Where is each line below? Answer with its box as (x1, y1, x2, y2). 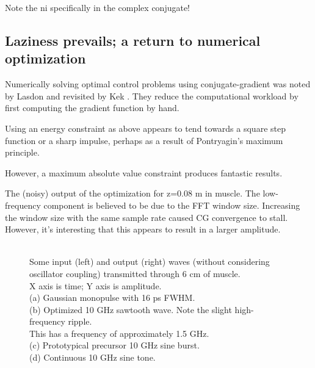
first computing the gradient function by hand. (5, 101, 179, 114)
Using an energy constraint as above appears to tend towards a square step (5, 121, 286, 134)
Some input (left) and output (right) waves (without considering (29, 255, 270, 268)
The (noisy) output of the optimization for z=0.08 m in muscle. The (5, 187, 260, 200)
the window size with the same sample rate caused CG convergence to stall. (5, 211, 288, 223)
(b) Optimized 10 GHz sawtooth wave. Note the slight (29, 303, 232, 316)
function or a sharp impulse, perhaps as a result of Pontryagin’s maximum (5, 134, 283, 146)
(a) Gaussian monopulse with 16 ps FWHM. (29, 291, 195, 304)
